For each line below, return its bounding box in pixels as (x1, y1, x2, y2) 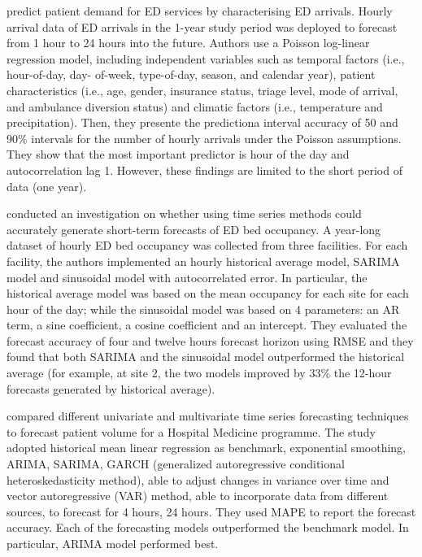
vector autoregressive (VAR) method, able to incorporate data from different (7, 487, 389, 504)
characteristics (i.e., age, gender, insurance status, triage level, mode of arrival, (7, 81, 398, 98)
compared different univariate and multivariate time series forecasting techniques (7, 407, 409, 424)
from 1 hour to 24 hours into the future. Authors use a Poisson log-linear (7, 34, 370, 51)
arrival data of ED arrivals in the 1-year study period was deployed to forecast (7, 18, 398, 35)
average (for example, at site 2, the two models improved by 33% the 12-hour (7, 364, 392, 381)
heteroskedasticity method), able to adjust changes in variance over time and (7, 471, 389, 488)
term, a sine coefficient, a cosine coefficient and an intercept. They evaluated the (7, 316, 407, 333)
